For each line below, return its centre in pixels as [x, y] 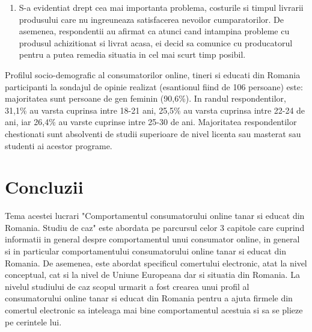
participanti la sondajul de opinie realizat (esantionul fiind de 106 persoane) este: [154, 86]
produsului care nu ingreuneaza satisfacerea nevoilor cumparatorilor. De [151, 19]
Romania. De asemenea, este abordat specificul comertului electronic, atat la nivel [156, 263]
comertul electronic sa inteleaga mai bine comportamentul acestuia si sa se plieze [154, 310]
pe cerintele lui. [33, 321]
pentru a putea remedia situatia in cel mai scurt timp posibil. [132, 54]
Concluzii [44, 187]
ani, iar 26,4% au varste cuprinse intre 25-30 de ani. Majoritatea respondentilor [151, 122]
